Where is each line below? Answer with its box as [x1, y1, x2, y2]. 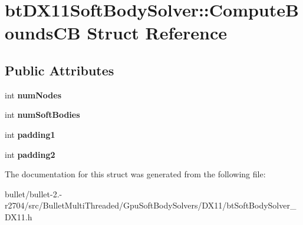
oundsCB [5, 21, 81, 45]
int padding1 [5, 128, 55, 140]
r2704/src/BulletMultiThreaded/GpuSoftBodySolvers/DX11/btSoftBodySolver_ [5, 199, 297, 211]
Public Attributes [5, 61, 114, 79]
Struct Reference [87, 21, 227, 45]
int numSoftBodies [5, 108, 80, 121]
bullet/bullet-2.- [5, 187, 62, 200]
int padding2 [5, 148, 55, 160]
